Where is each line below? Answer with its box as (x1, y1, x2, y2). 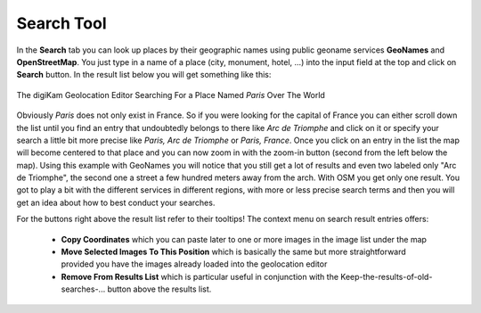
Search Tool (16, 13, 107, 33)
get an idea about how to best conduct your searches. (16, 197, 216, 208)
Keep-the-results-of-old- (339, 271, 433, 282)
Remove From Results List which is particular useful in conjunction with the (61, 271, 338, 282)
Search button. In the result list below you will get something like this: (16, 70, 272, 80)
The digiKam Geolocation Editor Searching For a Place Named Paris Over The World (16, 89, 325, 100)
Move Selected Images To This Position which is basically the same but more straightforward (61, 246, 407, 258)
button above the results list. (107, 284, 212, 294)
